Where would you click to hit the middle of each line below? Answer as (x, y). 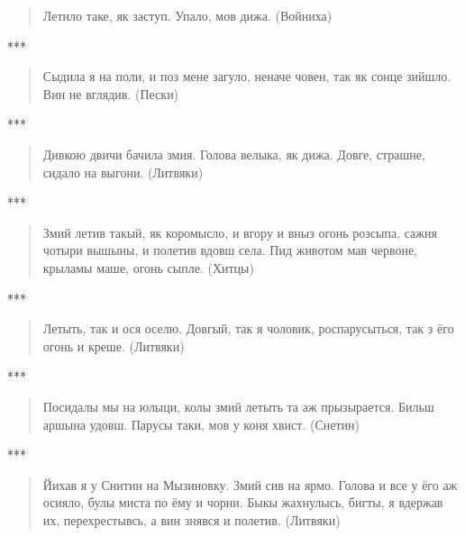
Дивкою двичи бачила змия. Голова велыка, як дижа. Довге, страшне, (234, 154)
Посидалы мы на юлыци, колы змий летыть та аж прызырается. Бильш (238, 406)
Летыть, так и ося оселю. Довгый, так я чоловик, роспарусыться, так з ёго (248, 328)
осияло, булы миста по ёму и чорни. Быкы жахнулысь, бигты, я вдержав (243, 502)
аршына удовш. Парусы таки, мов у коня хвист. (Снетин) (201, 424)
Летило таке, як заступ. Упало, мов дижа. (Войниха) (187, 15)
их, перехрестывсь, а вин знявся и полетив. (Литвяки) (191, 519)
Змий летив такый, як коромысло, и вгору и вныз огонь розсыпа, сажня (240, 232)
